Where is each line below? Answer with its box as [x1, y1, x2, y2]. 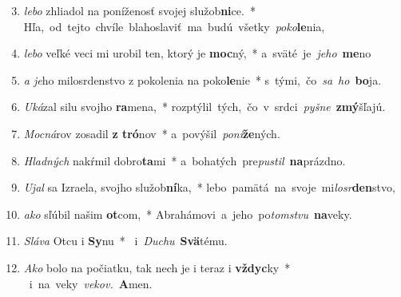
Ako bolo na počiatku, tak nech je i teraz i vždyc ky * [23, 259, 291, 275]
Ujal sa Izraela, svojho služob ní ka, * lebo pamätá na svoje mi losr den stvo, [23, 179, 395, 196]
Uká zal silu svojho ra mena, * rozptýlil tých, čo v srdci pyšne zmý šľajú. [23, 98, 386, 115]
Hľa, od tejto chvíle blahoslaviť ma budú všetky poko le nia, [23, 18, 325, 34]
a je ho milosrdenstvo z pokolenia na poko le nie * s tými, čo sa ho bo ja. [23, 71, 382, 88]
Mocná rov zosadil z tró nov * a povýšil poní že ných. [23, 125, 280, 141]
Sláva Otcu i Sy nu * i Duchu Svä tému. [23, 232, 228, 249]
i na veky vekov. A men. [29, 275, 153, 291]
